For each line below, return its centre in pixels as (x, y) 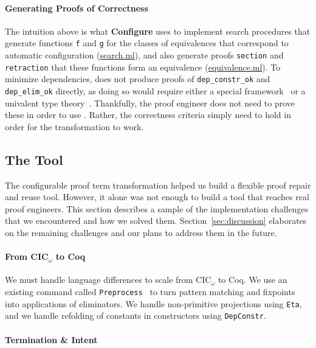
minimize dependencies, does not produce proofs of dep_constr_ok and (138, 79)
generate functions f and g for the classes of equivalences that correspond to (147, 43)
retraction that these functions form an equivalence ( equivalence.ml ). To (143, 67)
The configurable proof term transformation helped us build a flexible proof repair (158, 185)
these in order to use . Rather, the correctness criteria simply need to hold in (148, 115)
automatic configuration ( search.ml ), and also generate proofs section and (144, 55)
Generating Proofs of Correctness (77, 8)
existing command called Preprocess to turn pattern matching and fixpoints (150, 292)
